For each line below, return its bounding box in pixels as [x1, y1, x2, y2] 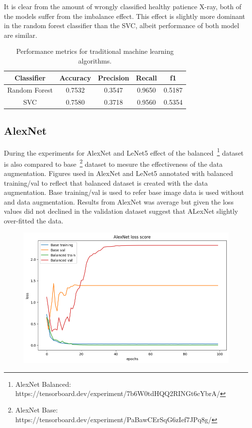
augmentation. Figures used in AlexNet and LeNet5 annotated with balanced [4, 168, 233, 178]
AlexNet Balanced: [15, 379, 71, 389]
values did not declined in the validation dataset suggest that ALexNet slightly [4, 206, 238, 216]
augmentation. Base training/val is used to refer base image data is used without [4, 187, 244, 197]
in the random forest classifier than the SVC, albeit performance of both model [4, 20, 239, 31]
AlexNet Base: [15, 405, 58, 415]
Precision [97, 72, 129, 82]
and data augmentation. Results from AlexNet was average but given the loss [4, 196, 234, 206]
